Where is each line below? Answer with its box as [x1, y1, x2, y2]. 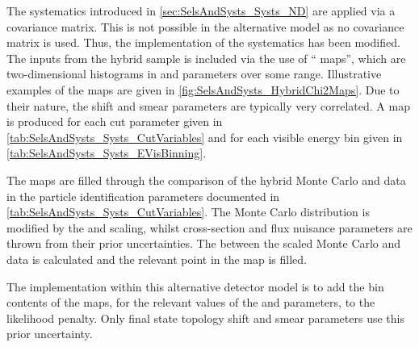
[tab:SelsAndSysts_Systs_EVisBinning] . [6, 144, 207, 161]
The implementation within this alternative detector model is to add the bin [6, 278, 384, 295]
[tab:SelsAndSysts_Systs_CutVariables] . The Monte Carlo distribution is [6, 203, 370, 220]
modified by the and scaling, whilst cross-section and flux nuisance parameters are [6, 219, 413, 236]
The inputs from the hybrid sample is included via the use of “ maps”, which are [6, 49, 406, 66]
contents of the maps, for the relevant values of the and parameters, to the [6, 294, 375, 311]
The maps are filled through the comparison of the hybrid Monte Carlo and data [6, 171, 406, 188]
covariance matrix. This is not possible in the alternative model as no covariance [6, 18, 404, 35]
